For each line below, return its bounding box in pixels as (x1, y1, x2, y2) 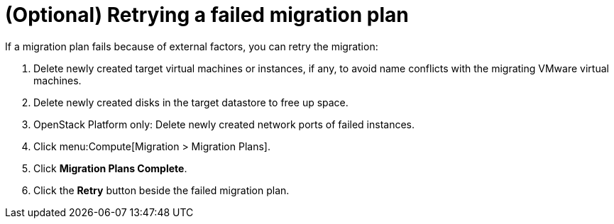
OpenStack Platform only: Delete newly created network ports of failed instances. (33, 118, 415, 130)
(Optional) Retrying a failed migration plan (5, 3, 409, 27)
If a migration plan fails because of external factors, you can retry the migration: (5, 40, 378, 52)
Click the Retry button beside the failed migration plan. (33, 184, 290, 196)
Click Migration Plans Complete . (33, 162, 187, 174)
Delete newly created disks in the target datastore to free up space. (33, 96, 349, 108)
